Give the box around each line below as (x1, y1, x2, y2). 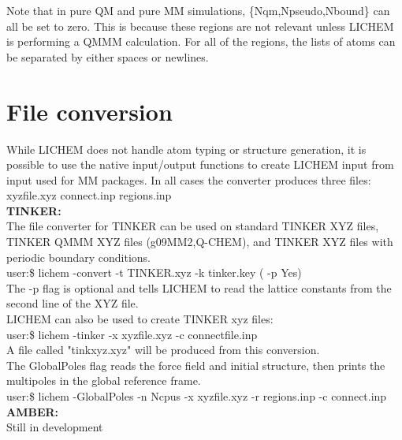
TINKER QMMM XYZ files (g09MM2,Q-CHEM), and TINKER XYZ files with (6, 233, 393, 250)
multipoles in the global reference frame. (6, 372, 201, 389)
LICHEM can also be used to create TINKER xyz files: (6, 311, 274, 327)
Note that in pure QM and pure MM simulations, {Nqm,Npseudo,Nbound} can (6, 2, 390, 18)
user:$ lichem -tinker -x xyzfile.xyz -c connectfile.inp (6, 326, 258, 342)
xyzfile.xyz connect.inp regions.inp (6, 187, 172, 203)
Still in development (6, 419, 103, 435)
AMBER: (6, 403, 59, 419)
